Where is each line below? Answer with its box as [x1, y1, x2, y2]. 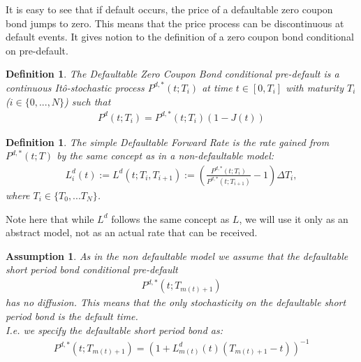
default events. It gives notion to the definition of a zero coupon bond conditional [6, 29, 354, 44]
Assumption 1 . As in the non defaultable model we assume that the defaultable [6, 248, 348, 263]
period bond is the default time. [6, 309, 138, 323]
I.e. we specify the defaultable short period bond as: [6, 322, 223, 337]
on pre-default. [6, 43, 68, 57]
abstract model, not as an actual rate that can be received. [6, 225, 258, 240]
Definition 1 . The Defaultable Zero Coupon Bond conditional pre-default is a [6, 66, 339, 81]
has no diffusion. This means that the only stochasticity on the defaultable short [6, 295, 346, 310]
